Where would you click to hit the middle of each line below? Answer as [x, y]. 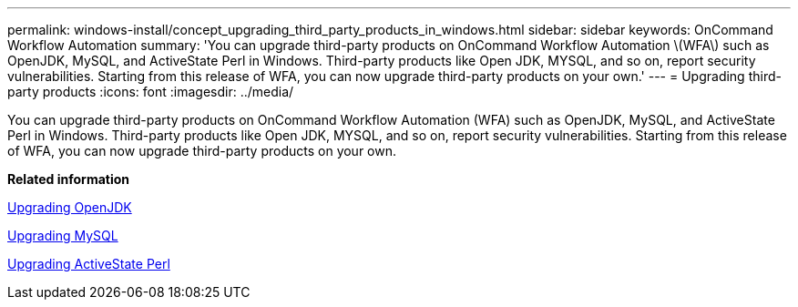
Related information [69, 179]
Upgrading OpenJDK [70, 207]
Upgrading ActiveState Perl [89, 264]
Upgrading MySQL [63, 235]
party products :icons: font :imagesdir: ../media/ [151, 92]
